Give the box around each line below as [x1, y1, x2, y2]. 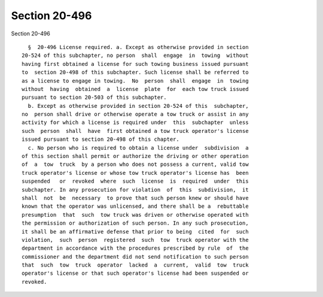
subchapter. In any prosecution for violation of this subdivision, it [22, 186, 249, 193]
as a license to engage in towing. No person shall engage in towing [22, 77, 249, 84]
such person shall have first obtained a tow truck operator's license [22, 128, 249, 134]
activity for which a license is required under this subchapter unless [22, 119, 249, 126]
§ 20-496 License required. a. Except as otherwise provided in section [28, 44, 249, 50]
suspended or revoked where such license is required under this [22, 178, 249, 185]
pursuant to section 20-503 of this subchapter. [22, 94, 167, 101]
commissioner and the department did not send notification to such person [22, 253, 249, 260]
